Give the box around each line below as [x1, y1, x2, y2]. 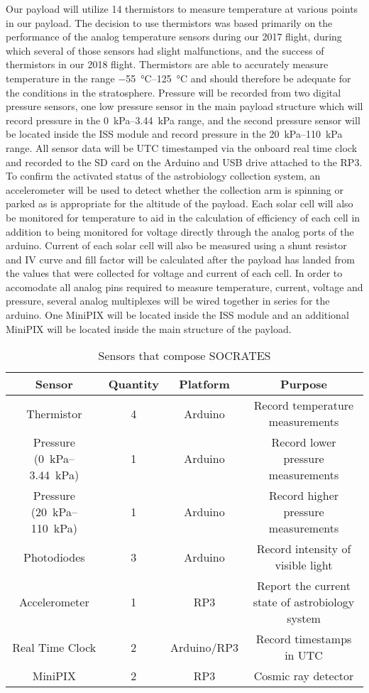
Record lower [271, 434, 336, 451]
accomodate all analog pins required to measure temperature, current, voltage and [6, 279, 363, 294]
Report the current [257, 577, 351, 594]
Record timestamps [255, 631, 352, 648]
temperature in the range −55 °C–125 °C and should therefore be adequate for [6, 70, 351, 85]
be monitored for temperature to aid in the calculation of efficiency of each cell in [6, 209, 360, 224]
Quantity [108, 376, 159, 393]
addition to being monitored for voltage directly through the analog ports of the [6, 224, 354, 239]
